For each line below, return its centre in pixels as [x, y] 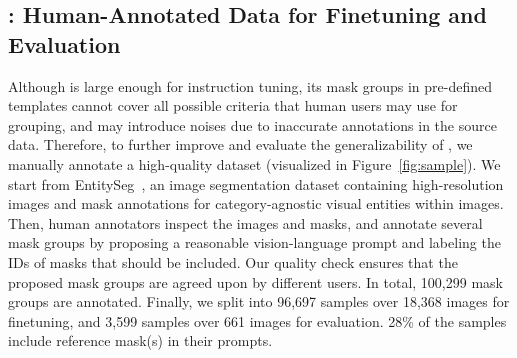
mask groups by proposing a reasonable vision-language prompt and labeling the [254, 242]
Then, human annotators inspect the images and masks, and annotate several [245, 222]
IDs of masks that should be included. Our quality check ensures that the [233, 261]
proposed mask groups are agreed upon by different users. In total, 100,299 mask [255, 281]
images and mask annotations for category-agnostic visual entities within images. [256, 203]
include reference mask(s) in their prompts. [140, 340]
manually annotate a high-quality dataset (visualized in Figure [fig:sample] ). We [254, 163]
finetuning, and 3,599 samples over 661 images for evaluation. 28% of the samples [257, 320]
